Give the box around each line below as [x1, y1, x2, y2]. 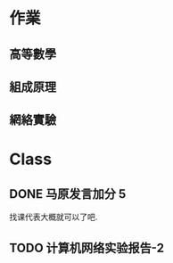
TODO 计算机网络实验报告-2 [9, 240, 165, 255]
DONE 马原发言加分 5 [9, 186, 127, 201]
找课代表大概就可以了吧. [9, 211, 98, 223]
